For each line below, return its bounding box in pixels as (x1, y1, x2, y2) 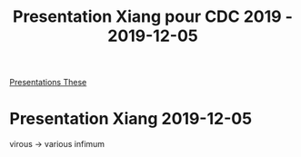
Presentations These (9, 77, 87, 88)
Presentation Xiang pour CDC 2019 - (12, 6, 294, 27)
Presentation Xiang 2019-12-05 (9, 109, 253, 129)
